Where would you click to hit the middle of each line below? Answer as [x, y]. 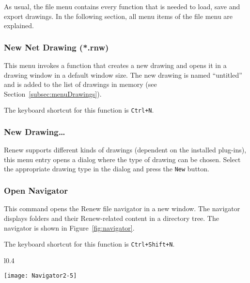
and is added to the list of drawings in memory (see [80, 84]
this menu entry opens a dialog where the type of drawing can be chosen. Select [122, 159]
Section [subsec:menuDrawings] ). [53, 93]
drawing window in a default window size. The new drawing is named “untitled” [123, 75]
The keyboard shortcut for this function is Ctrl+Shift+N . [89, 244]
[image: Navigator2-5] [40, 276]
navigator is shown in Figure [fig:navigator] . [69, 227]
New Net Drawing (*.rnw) [56, 47]
